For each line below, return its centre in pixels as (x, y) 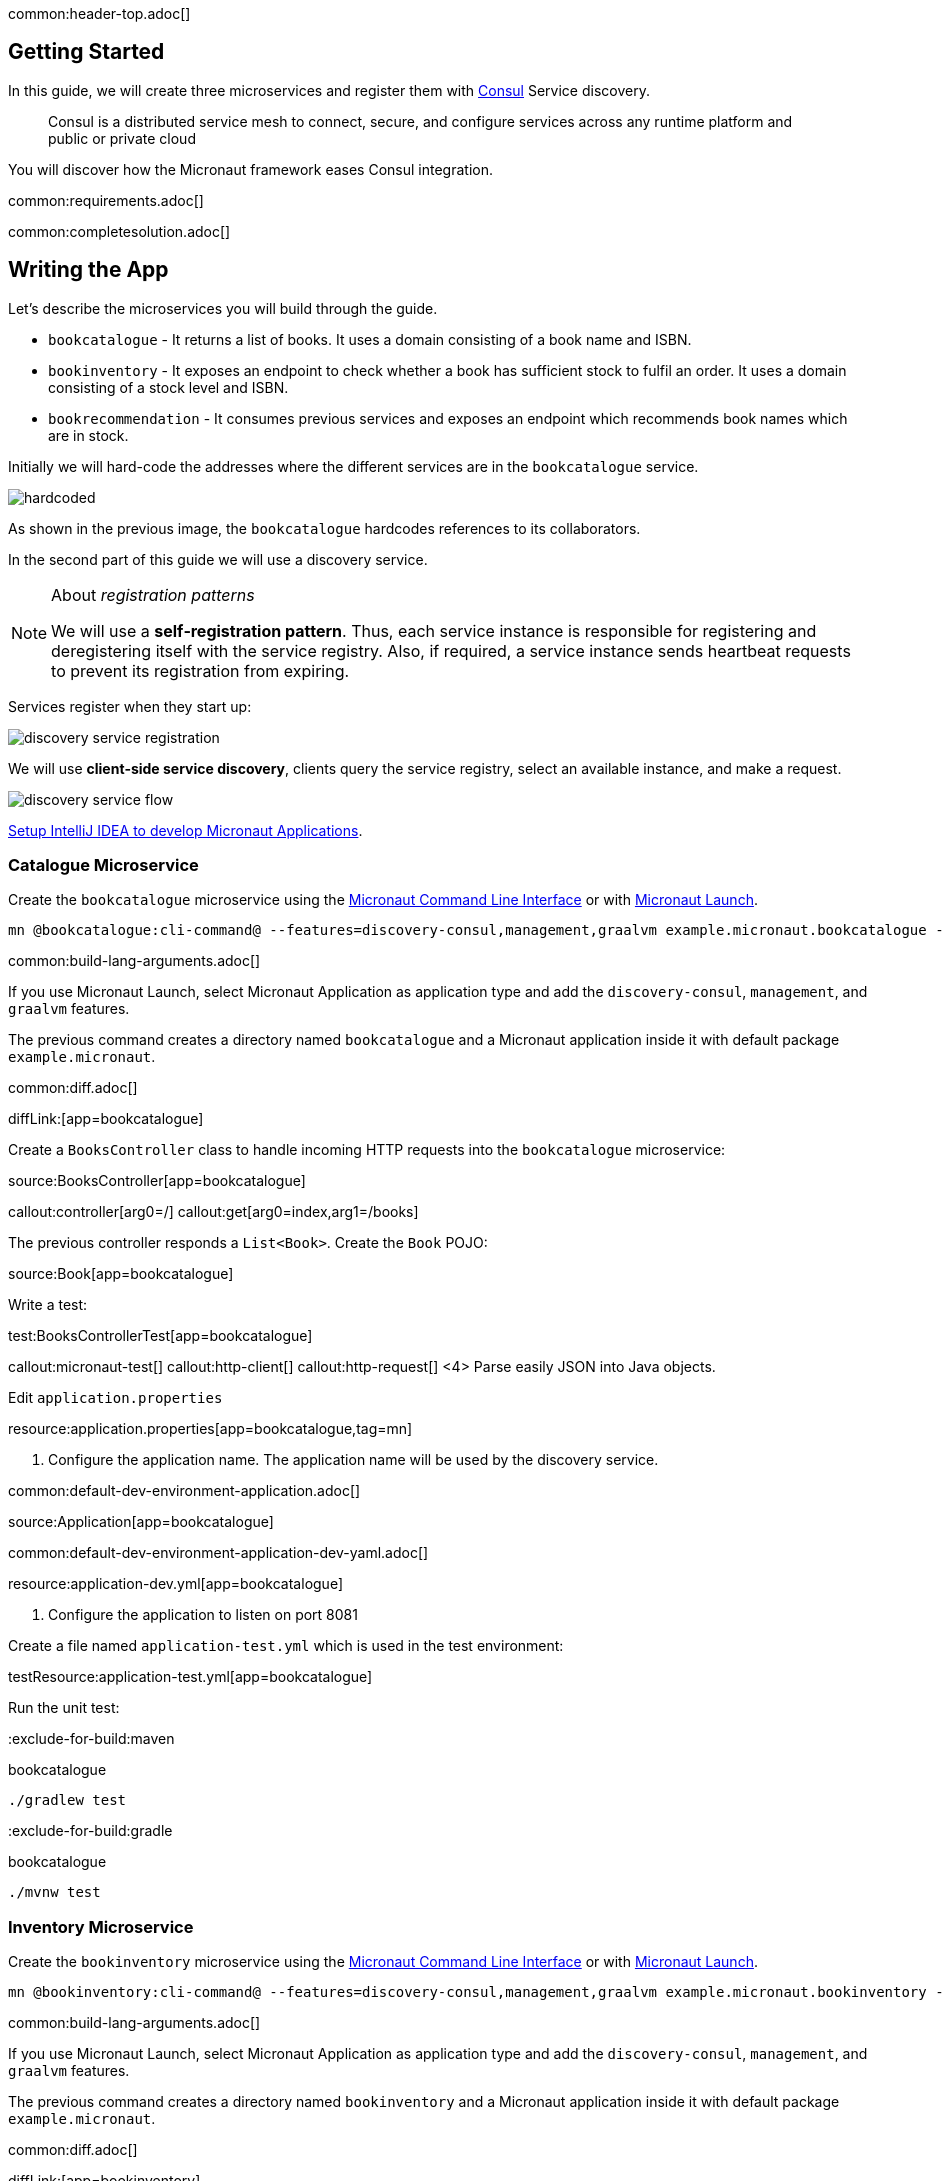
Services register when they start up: (130, 706)
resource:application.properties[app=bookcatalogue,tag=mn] (210, 1429)
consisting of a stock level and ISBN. (168, 387)
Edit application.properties (115, 1398)
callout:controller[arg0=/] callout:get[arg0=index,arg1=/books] (213, 1212)
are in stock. (88, 435)
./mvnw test (54, 1892)
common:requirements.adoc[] (106, 200)
